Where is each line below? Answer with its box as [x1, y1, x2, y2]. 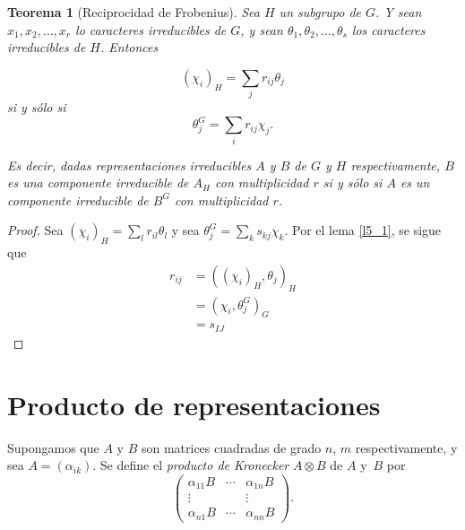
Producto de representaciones [7, 386, 381, 422]
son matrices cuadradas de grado [141, 438, 322, 456]
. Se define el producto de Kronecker [92, 456, 289, 474]
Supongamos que [7, 438, 99, 456]
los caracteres [351, 20, 426, 39]
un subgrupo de [279, 3, 362, 21]
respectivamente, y [355, 438, 458, 456]
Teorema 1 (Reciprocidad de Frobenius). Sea [7, 3, 260, 21]
